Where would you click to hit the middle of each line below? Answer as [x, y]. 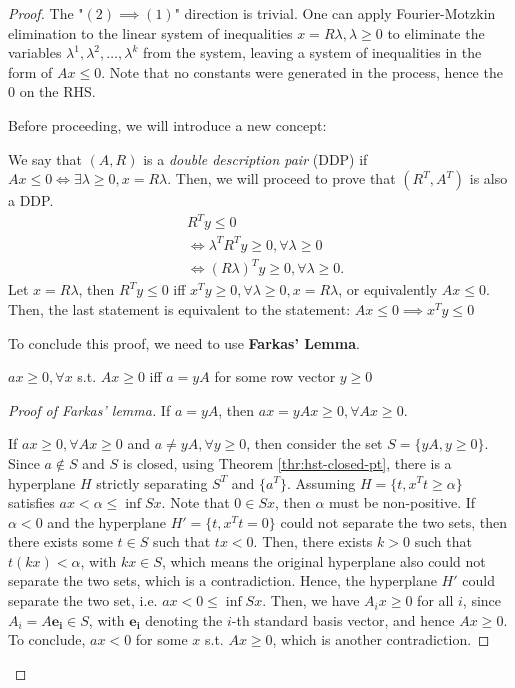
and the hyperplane [106, 521]
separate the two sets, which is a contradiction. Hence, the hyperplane [222, 580]
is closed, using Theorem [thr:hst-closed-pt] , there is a [287, 462]
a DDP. [31, 200]
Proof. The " [46, 13]
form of [30, 71]
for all [435, 600]
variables [35, 52]
